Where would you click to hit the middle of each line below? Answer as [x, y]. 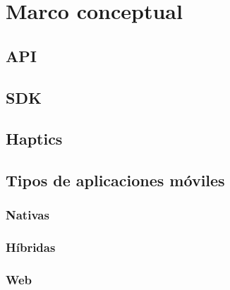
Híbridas [31, 247]
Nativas [28, 215]
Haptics [34, 139]
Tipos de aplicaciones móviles [115, 180]
